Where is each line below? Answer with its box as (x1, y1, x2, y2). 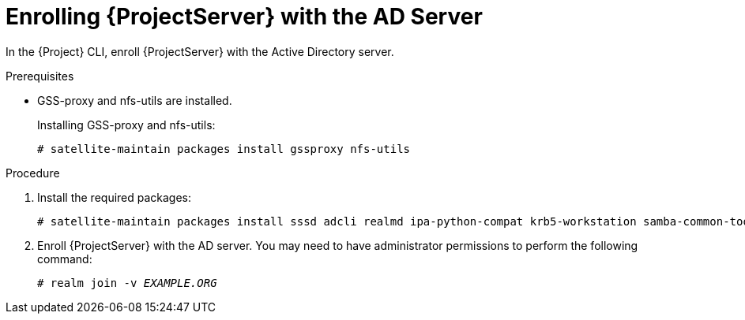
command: (37, 251, 92, 266)
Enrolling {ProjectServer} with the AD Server (6, 3, 483, 30)
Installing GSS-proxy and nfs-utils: (37, 117, 216, 132)
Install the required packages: (37, 190, 192, 204)
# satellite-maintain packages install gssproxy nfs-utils (37, 142, 411, 155)
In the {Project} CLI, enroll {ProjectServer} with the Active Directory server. (6, 44, 394, 58)
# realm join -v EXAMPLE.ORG (37, 276, 217, 289)
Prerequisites (6, 69, 74, 83)
